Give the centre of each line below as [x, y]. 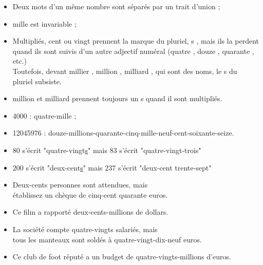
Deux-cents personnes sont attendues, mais [80, 185]
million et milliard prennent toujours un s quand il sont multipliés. [117, 98]
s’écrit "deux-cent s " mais [64, 167]
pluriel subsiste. [37, 81]
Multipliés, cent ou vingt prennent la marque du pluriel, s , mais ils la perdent [136, 41]
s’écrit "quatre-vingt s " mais [65, 150]
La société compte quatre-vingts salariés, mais [85, 229]
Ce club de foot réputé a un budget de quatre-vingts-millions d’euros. [122, 257]
